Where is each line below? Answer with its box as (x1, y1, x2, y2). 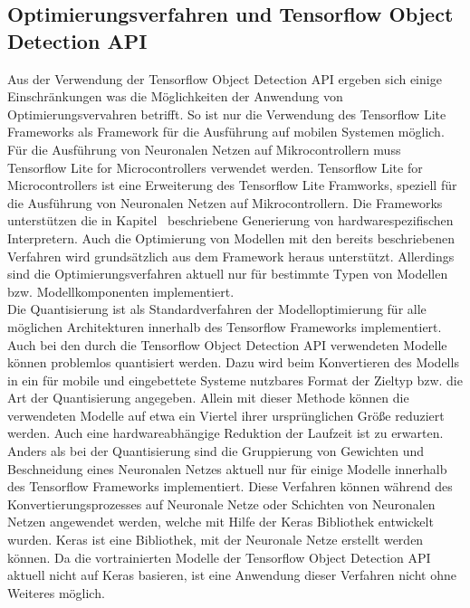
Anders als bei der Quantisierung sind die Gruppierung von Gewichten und (7, 442, 425, 461)
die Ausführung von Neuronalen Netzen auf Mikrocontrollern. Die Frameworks (7, 193, 443, 212)
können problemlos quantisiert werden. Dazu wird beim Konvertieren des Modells (7, 353, 459, 372)
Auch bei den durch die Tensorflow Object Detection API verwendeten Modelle (7, 335, 447, 354)
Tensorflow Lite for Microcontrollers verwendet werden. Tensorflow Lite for (7, 157, 423, 176)
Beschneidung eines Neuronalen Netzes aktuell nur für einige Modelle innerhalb (7, 459, 447, 478)
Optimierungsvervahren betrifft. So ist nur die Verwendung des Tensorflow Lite (7, 104, 446, 123)
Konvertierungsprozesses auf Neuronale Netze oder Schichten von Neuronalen (7, 494, 436, 513)
